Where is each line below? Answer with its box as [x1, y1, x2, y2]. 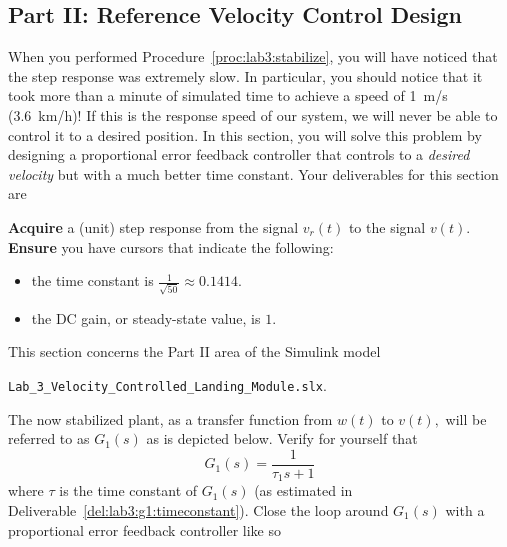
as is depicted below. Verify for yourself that [146, 428, 418, 449]
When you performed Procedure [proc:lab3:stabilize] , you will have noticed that [8, 46, 498, 67]
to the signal [348, 216, 426, 237]
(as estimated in [254, 480, 353, 501]
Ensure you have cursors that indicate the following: [8, 236, 334, 257]
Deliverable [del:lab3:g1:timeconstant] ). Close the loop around [8, 499, 389, 520]
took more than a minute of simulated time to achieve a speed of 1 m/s [8, 85, 448, 106]
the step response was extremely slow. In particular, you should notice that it [8, 65, 483, 86]
